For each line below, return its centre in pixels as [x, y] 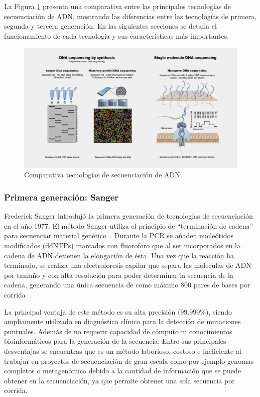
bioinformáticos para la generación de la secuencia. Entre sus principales [115, 341]
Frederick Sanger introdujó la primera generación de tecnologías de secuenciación [128, 216]
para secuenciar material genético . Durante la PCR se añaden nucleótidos [119, 235]
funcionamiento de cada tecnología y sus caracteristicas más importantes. [117, 35]
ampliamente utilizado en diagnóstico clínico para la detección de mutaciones [122, 321]
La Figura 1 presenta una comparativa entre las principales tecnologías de [117, 6]
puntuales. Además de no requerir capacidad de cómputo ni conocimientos [118, 331]
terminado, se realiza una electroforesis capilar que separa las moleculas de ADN [128, 265]
